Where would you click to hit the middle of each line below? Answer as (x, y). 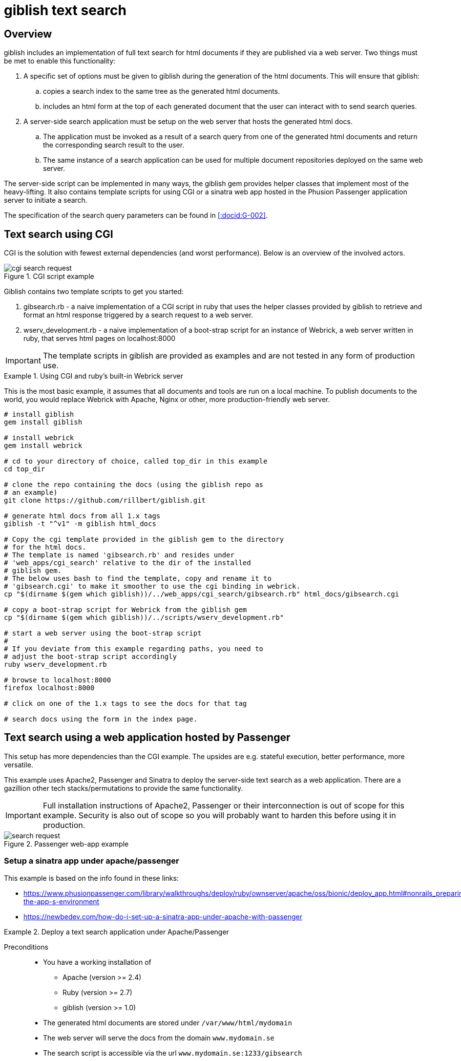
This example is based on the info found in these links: (91, 878)
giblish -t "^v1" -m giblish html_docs (80, 524)
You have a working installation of (97, 962)
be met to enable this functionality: (60, 61)
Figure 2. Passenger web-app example (66, 844)
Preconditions (26, 947)
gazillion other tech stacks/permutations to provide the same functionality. (124, 788)
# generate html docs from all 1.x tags (82, 516)
